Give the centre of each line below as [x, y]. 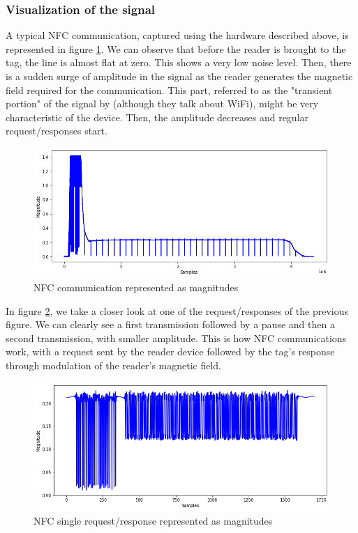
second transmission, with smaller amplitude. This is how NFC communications [176, 338]
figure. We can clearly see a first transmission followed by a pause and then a [170, 324]
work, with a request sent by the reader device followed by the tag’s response [170, 352]
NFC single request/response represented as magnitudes [153, 520]
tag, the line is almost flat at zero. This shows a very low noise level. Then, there [179, 62]
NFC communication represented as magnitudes [136, 287]
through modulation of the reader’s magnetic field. [114, 365]
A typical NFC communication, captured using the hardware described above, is [177, 35]
